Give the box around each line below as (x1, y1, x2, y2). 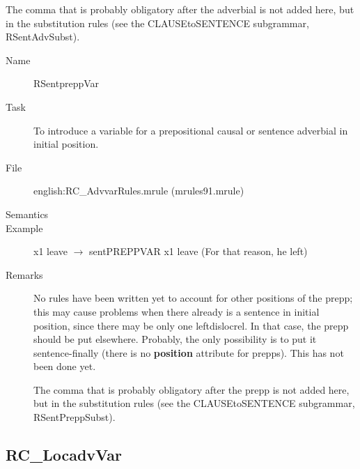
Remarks (6, 267, 43, 282)
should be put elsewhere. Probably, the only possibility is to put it (33, 332, 317, 346)
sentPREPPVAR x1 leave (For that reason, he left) (89, 244, 308, 259)
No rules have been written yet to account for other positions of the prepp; (33, 291, 353, 305)
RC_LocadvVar (6, 444, 122, 466)
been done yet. (33, 359, 96, 374)
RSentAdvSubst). (6, 29, 80, 44)
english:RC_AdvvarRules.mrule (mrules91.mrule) (33, 183, 244, 198)
